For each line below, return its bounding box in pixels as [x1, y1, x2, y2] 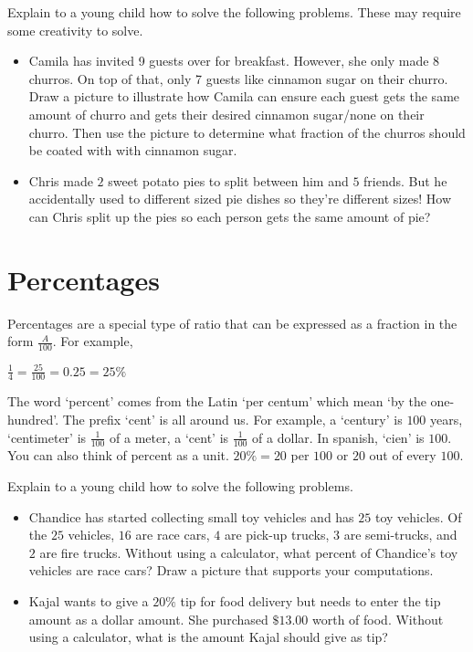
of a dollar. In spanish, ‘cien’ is [252, 427, 425, 447]
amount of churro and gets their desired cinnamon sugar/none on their [28, 104, 425, 123]
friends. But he [363, 171, 447, 190]
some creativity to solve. [7, 20, 143, 39]
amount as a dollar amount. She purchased [28, 609, 268, 628]
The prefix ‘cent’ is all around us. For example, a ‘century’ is [62, 410, 403, 429]
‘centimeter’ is [7, 427, 87, 447]
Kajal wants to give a [28, 592, 149, 610]
